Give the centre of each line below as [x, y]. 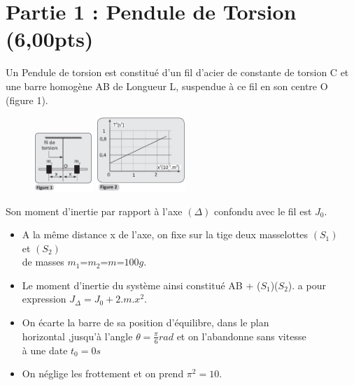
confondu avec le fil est [263, 211]
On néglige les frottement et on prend [103, 373]
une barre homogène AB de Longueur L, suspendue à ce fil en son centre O [167, 86]
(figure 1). [27, 100]
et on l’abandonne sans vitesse [241, 336]
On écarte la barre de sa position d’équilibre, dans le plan [146, 322]
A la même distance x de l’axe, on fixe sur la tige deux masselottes [165, 234]
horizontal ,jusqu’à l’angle [77, 336]
